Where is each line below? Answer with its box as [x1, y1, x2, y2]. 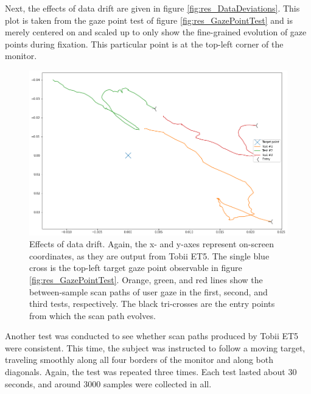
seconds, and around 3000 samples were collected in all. [5, 377, 212, 390]
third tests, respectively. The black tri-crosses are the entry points [29, 297, 275, 310]
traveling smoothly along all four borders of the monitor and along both [5, 353, 274, 366]
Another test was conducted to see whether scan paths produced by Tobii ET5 [5, 329, 299, 342]
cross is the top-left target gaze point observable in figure [29, 261, 242, 274]
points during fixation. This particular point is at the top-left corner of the [5, 37, 284, 50]
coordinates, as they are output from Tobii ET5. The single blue [29, 249, 270, 262]
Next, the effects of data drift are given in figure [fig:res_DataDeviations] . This [5, 2, 300, 14]
